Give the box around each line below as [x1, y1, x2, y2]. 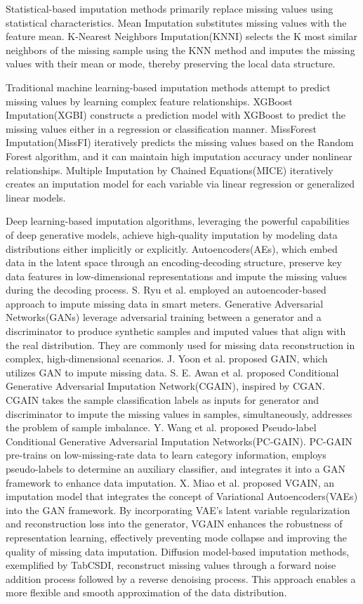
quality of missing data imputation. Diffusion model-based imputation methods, [6, 544, 350, 558]
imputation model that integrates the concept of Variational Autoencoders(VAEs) [6, 489, 358, 504]
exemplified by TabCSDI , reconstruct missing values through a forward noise [6, 558, 336, 572]
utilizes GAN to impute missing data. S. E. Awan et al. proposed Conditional [6, 365, 339, 379]
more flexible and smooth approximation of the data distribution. [6, 585, 287, 600]
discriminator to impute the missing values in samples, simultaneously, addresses [6, 406, 352, 421]
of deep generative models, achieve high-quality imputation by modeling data [6, 227, 338, 242]
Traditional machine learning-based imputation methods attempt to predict [6, 79, 331, 94]
